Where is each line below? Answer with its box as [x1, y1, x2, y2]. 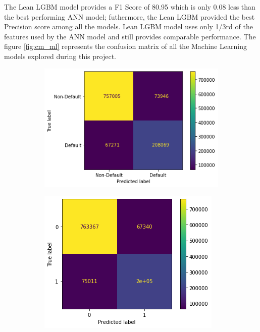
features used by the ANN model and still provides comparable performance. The [4, 31, 256, 41]
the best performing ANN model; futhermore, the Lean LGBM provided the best [4, 11, 255, 22]
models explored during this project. [4, 50, 116, 61]
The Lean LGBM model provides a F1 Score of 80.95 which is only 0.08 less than [4, 2, 255, 12]
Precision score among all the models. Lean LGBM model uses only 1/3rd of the [4, 21, 253, 32]
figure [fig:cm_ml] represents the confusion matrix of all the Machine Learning [4, 41, 247, 51]
